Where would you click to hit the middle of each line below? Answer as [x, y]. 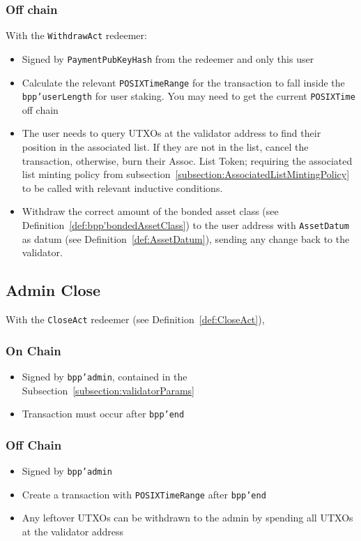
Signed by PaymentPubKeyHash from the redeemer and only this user [168, 58]
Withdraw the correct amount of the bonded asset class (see [150, 211]
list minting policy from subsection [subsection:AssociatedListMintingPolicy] [186, 174]
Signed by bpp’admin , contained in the [105, 376]
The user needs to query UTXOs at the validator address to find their [171, 133]
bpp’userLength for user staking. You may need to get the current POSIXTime [189, 96]
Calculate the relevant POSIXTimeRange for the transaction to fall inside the [183, 82]
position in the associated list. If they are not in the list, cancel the [165, 147]
